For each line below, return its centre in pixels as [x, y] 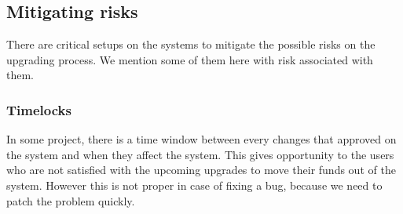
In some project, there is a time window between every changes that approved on [201, 139]
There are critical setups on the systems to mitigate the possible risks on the [191, 44]
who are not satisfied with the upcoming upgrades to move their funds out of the [201, 170]
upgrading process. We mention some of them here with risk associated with [190, 59]
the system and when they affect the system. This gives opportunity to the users [200, 154]
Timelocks [39, 109]
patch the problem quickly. [71, 200]
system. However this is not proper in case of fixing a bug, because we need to [194, 185]
